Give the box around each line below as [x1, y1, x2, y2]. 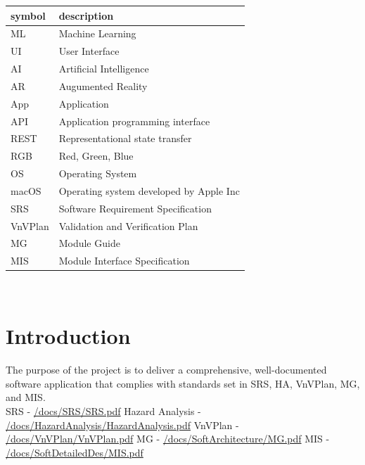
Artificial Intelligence [58, 61, 149, 76]
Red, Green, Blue [58, 148, 134, 163]
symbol [11, 8, 46, 23]
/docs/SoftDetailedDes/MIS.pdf [6, 445, 143, 459]
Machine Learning [58, 26, 136, 41]
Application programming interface [58, 113, 210, 128]
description [58, 8, 114, 23]
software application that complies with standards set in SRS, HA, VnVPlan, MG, [6, 376, 360, 390]
